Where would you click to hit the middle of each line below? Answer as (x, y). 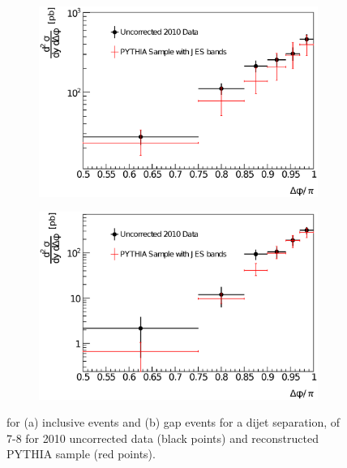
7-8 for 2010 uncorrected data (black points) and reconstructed (163, 438)
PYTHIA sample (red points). (81, 454)
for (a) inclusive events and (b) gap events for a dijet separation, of (173, 422)
